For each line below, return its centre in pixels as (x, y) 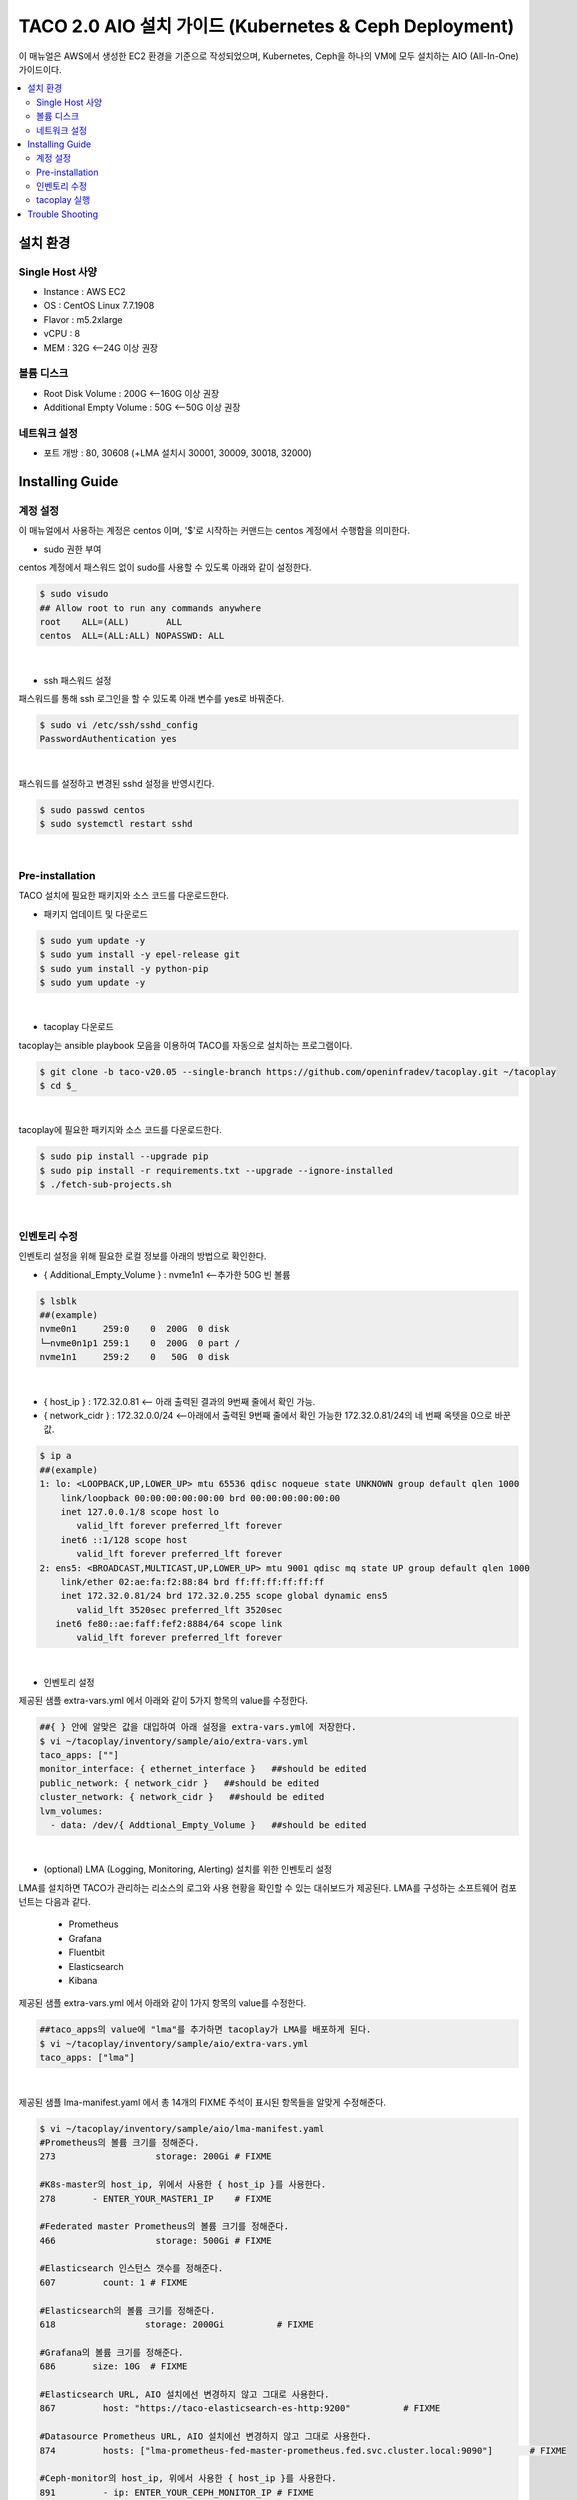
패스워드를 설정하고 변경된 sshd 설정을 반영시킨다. (116, 783)
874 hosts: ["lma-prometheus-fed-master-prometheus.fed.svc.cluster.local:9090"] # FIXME (303, 2450)
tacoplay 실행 (63, 200)
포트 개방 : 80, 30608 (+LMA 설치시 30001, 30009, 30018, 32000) (177, 453)
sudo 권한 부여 (72, 549)
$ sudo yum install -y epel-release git (139, 954)
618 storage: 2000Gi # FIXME (176, 2324)
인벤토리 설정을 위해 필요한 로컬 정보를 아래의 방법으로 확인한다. (142, 1256)
